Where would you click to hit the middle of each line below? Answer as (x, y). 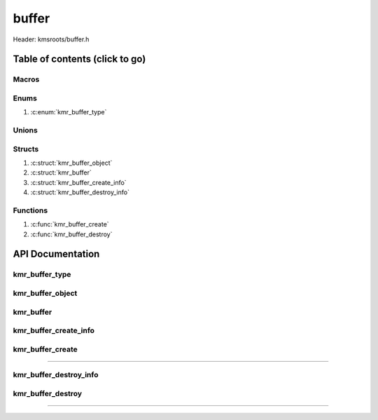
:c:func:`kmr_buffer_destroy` (71, 234)
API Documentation (56, 254)
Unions (25, 130)
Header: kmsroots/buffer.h (51, 39)
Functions (30, 210)
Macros (26, 79)
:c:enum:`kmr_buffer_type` (69, 112)
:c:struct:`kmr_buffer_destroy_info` (80, 192)
